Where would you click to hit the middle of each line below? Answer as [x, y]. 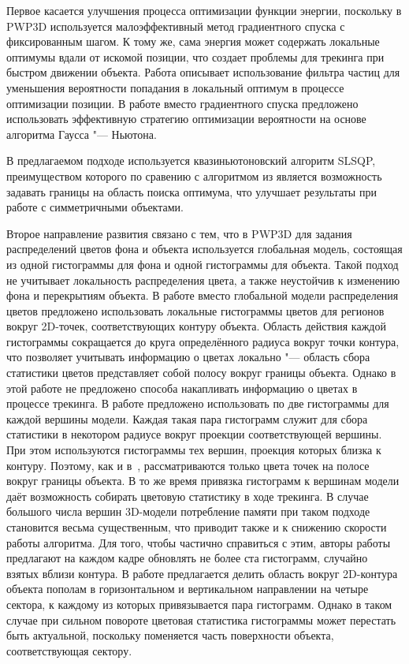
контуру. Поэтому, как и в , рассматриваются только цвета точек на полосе [188, 465]
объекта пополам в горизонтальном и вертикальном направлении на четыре [188, 589]
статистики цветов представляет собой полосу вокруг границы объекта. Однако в [201, 373]
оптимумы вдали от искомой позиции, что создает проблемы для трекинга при [195, 56]
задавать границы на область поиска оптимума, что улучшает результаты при [191, 191]
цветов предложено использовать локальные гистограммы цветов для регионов [195, 310]
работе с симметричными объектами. [95, 207]
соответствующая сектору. [69, 650]
